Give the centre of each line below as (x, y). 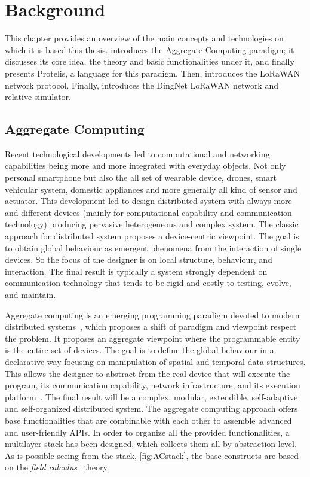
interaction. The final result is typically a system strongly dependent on (136, 271)
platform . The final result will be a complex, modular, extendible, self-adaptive (151, 397)
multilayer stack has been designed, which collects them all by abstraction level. (151, 444)
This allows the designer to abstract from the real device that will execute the (148, 373)
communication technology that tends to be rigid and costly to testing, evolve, (148, 283)
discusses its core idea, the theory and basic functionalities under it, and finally (150, 61)
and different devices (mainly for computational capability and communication (148, 212)
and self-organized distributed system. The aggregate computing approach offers (151, 408)
